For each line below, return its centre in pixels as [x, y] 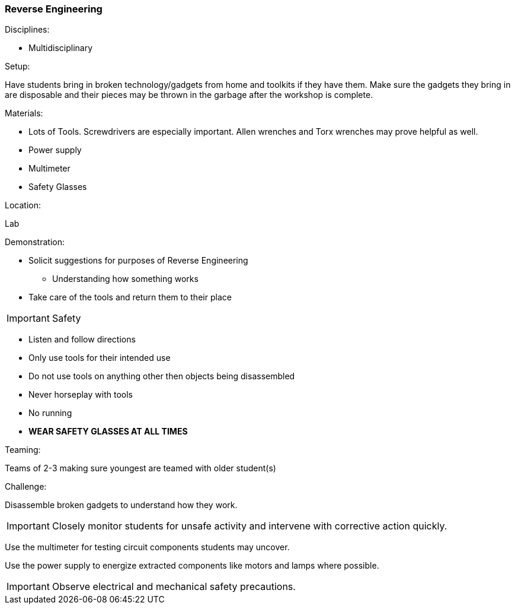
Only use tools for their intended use [100, 358]
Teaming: [23, 450]
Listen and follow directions [82, 340]
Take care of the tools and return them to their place [130, 297]
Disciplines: [27, 30]
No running [50, 413]
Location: [23, 205]
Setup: [17, 66]
